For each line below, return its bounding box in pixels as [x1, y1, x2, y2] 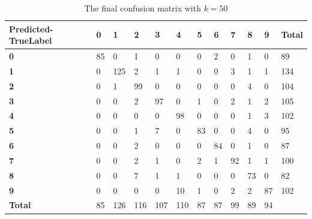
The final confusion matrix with [84, 2, 201, 14]
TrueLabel [9, 34, 52, 47]
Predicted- [9, 22, 53, 35]
